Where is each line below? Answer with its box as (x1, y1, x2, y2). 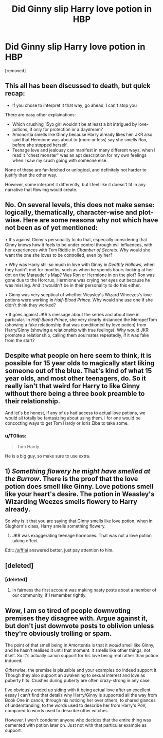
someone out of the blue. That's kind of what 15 (5, 366, 152, 375)
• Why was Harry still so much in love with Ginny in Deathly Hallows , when (5, 262, 155, 267)
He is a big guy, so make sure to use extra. (5, 453, 91, 459)
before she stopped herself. (12, 142, 68, 148)
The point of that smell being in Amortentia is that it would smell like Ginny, (5, 642, 155, 648)
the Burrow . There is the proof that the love (5, 475, 138, 483)
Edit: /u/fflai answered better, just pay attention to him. (5, 547, 114, 553)
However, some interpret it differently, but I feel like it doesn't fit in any (5, 181, 146, 187)
